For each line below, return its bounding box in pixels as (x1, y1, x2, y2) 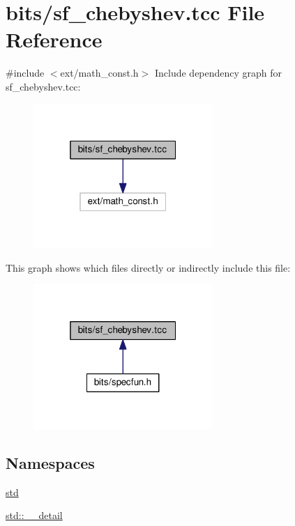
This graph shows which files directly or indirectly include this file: (6, 260, 291, 274)
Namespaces (6, 451, 95, 473)
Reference (6, 25, 103, 54)
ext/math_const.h (60, 65, 139, 80)
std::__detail (6, 508, 63, 523)
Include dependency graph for (154, 65, 282, 80)
